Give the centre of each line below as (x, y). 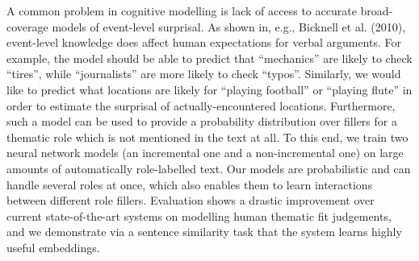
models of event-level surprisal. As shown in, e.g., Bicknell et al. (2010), (229, 26)
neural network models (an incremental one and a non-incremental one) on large (205, 153)
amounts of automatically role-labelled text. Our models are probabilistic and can (209, 168)
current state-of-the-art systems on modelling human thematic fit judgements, (199, 215)
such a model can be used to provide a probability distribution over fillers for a (202, 121)
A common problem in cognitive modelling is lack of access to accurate (182, 10)
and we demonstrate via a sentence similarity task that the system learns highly (204, 232)
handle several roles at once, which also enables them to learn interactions (190, 184)
